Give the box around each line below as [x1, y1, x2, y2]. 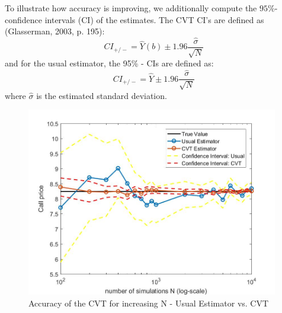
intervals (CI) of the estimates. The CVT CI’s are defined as [44, 13, 264, 25]
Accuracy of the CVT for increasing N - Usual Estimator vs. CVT [28, 296, 269, 309]
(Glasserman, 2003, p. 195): [5, 25, 105, 37]
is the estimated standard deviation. [36, 89, 167, 101]
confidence [5, 13, 42, 25]
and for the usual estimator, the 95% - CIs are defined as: [5, 57, 214, 69]
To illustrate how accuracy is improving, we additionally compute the [5, 2, 257, 14]
